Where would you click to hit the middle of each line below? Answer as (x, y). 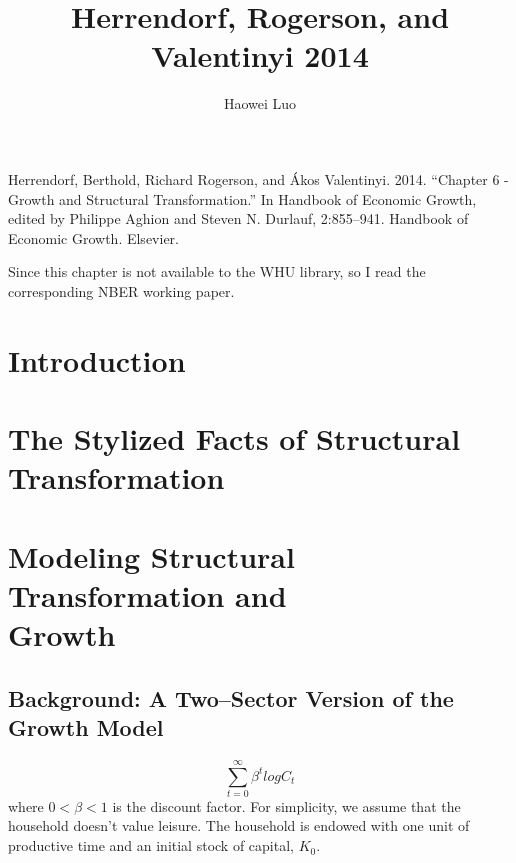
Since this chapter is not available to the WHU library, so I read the (217, 271)
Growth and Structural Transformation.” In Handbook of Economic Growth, (242, 198)
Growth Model (86, 726)
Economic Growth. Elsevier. (93, 237)
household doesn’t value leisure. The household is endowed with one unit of (239, 825)
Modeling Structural (151, 555)
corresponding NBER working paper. (121, 290)
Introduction (97, 359)
